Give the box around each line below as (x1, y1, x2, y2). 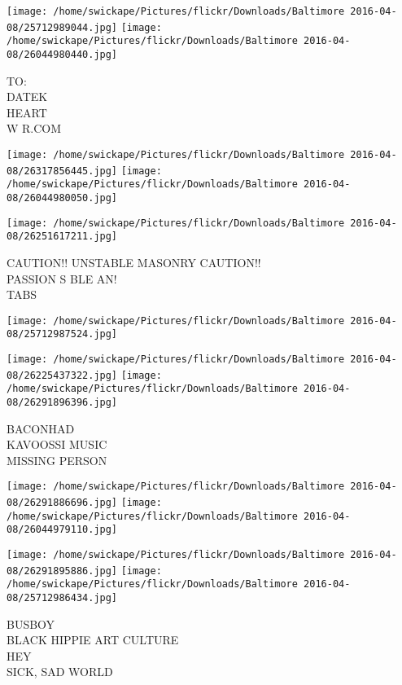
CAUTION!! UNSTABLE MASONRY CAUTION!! (7, 253, 261, 270)
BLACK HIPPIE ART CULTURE (7, 631, 179, 648)
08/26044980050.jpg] (7, 191, 118, 204)
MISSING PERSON (7, 451, 107, 468)
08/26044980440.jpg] (7, 48, 118, 60)
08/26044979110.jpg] (7, 524, 118, 536)
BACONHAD (7, 419, 75, 437)
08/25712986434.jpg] (7, 592, 118, 604)
